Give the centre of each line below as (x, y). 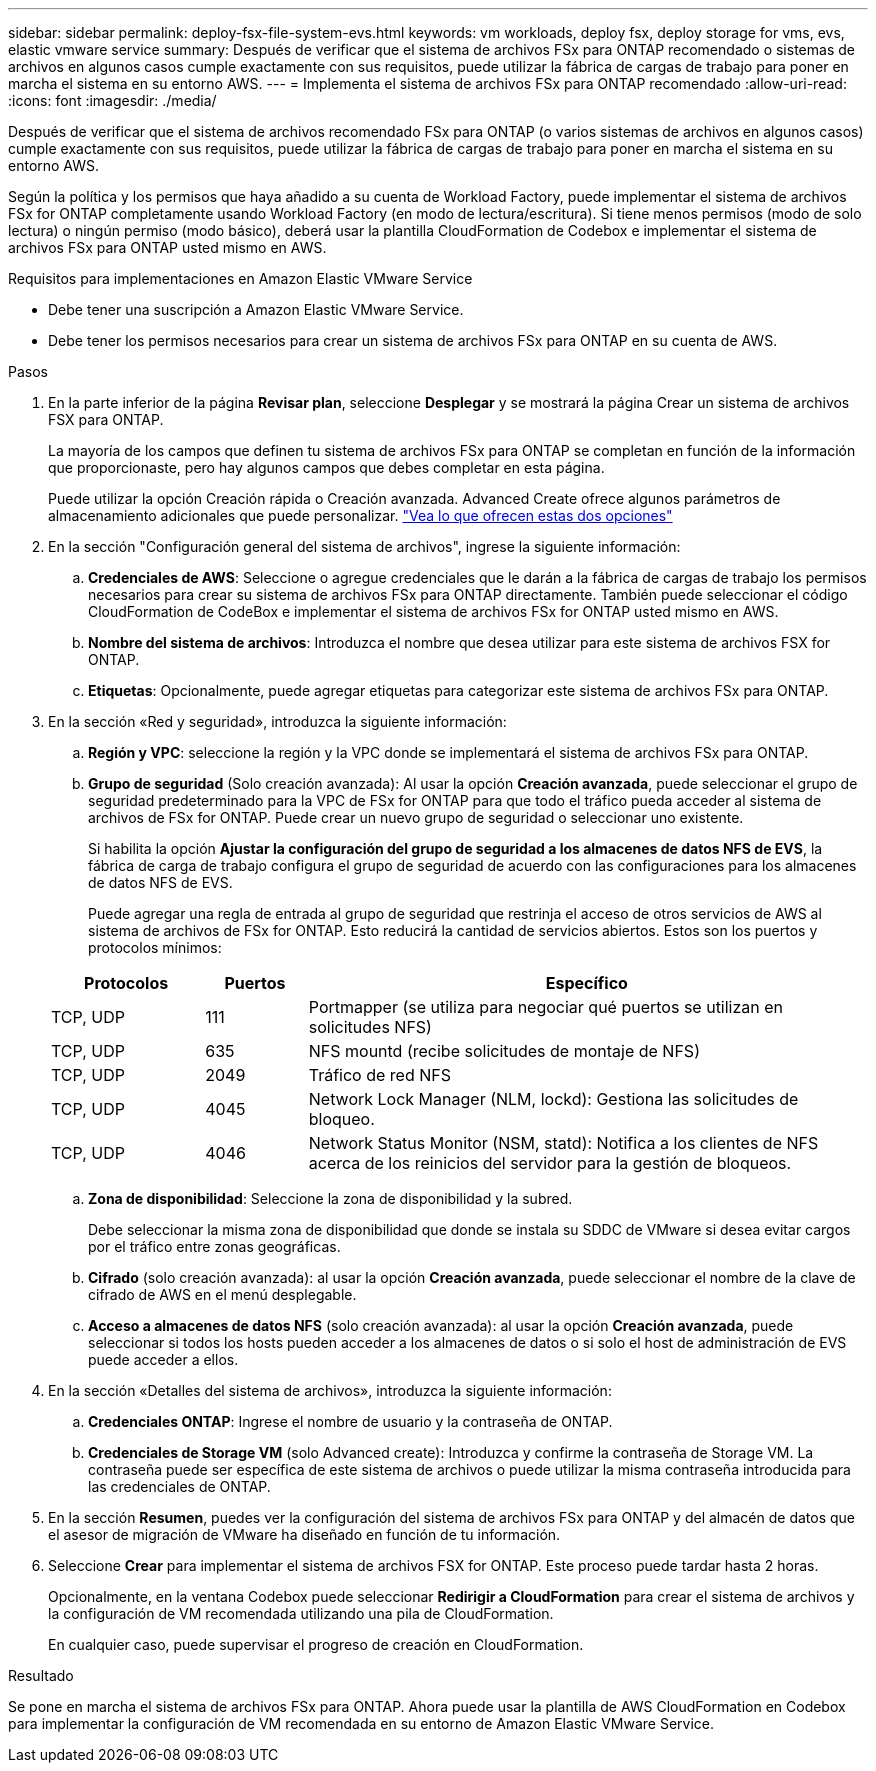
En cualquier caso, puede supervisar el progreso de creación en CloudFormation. (316, 1644)
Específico (586, 983)
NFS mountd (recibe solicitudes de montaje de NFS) (504, 1051)
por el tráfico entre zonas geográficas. (214, 1246)
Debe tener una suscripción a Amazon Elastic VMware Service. (256, 309)
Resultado (41, 1675)
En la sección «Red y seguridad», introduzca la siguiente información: (277, 721)
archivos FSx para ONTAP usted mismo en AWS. (167, 247)
